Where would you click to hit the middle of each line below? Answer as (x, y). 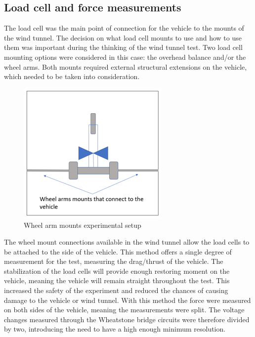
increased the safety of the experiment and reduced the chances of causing (116, 290)
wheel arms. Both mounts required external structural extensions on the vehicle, (126, 66)
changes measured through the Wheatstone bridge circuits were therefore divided (127, 319)
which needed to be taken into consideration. (72, 76)
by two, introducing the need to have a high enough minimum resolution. (115, 329)
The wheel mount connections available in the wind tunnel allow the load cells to (127, 241)
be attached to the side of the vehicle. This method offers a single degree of (118, 251)
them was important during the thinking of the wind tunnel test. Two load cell (123, 47)
